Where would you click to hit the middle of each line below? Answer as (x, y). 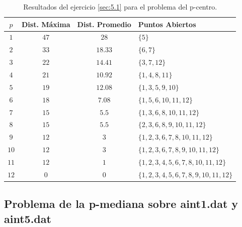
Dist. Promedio (104, 24)
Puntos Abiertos (167, 24)
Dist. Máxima (46, 24)
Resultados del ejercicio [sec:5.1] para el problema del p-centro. (120, 7)
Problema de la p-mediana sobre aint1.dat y (121, 204)
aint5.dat (28, 218)
